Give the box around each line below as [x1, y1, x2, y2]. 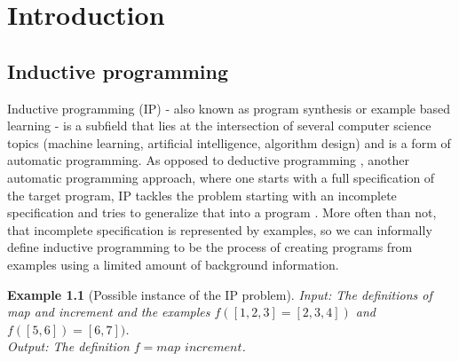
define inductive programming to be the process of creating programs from [7, 238, 413, 256]
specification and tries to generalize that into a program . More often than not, [7, 203, 437, 222]
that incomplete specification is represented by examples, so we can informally [7, 220, 432, 239]
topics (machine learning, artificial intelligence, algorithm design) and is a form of [7, 133, 451, 152]
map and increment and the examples [7, 302, 210, 321]
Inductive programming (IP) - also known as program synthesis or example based [7, 98, 450, 117]
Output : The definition [7, 337, 130, 356]
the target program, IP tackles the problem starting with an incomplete [7, 185, 397, 204]
